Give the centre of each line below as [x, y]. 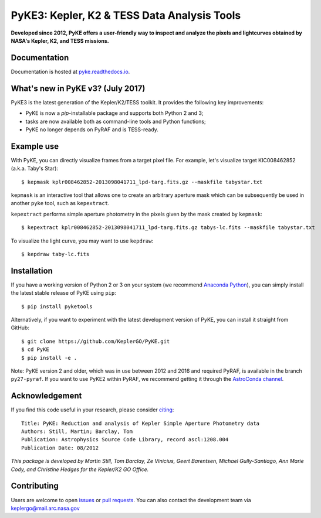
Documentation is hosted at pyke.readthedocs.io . [70, 71]
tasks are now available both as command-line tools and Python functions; [116, 121]
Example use [35, 146]
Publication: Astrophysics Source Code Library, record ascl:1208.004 [125, 440]
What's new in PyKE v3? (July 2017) [78, 88]
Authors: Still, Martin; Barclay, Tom [77, 432]
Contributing [35, 486]
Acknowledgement [46, 396]
